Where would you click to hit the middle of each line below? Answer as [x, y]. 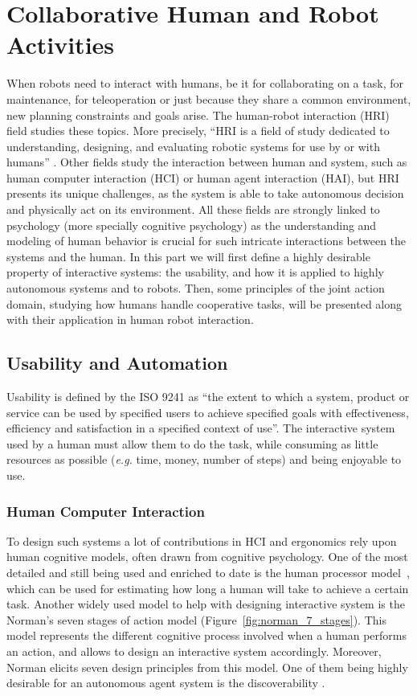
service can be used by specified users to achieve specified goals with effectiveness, [208, 412]
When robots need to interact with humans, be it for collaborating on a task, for [205, 83]
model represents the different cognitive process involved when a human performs [206, 635]
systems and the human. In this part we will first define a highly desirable [188, 256]
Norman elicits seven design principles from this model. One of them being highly [207, 667]
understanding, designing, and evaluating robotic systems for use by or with [193, 146]
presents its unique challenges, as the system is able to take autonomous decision [205, 193]
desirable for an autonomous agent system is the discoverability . [166, 683]
